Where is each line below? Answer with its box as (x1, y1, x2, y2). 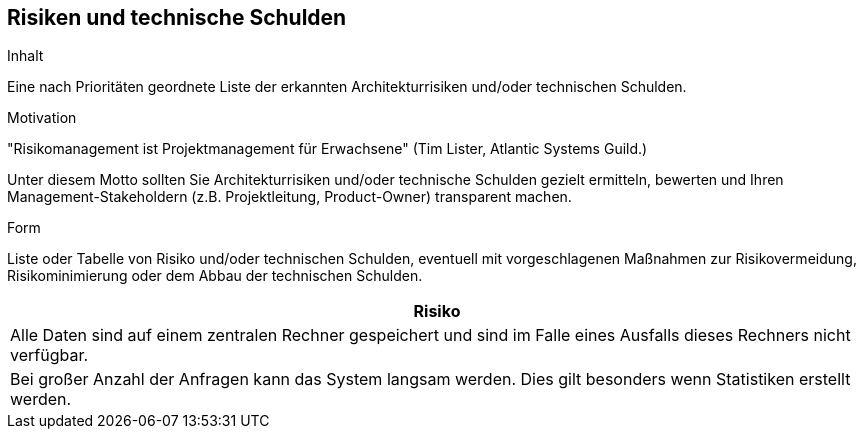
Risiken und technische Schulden (7, 5, 347, 30)
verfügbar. (10, 345, 89, 366)
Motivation (7, 109, 77, 127)
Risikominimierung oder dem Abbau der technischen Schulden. (7, 267, 423, 285)
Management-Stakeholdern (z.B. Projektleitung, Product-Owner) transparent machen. (7, 188, 572, 206)
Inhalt (7, 47, 44, 65)
